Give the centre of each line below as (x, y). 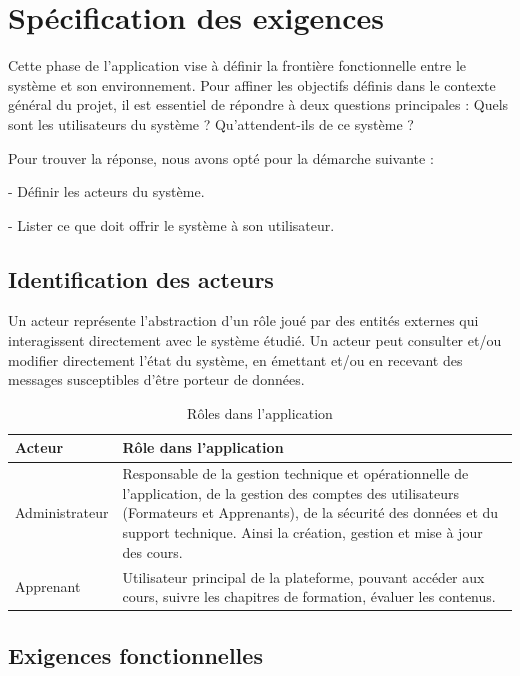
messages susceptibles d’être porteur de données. (156, 379)
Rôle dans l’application (203, 447)
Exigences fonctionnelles (135, 654)
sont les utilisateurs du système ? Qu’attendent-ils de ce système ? (211, 123)
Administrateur (62, 512)
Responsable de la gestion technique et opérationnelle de (295, 473)
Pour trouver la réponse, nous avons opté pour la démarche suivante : (221, 157)
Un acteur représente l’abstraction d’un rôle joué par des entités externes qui (243, 320)
